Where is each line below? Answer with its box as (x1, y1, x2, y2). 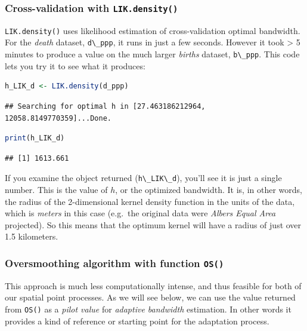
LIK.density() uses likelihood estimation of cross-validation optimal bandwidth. (5, 24, 300, 36)
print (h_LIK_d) (5, 134, 65, 143)
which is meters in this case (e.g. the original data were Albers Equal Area (5, 207, 276, 219)
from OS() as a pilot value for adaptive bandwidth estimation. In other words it (5, 302, 292, 315)
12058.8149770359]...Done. (5, 114, 111, 122)
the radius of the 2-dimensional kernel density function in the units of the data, (5, 195, 295, 207)
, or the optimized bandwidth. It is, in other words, (115, 183, 302, 195)
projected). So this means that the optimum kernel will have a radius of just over (5, 218, 302, 231)
